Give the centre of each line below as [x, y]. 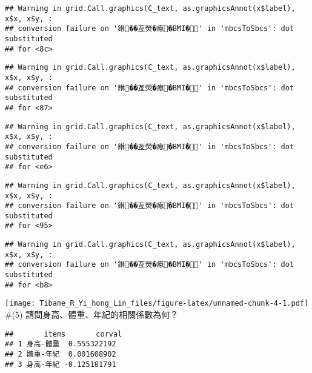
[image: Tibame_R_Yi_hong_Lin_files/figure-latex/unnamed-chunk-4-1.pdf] [157, 304]
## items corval [64, 334]
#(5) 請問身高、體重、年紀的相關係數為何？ [92, 314]
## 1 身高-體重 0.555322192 [61, 344]
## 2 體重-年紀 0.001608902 [61, 354]
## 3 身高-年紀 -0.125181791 [61, 364]
